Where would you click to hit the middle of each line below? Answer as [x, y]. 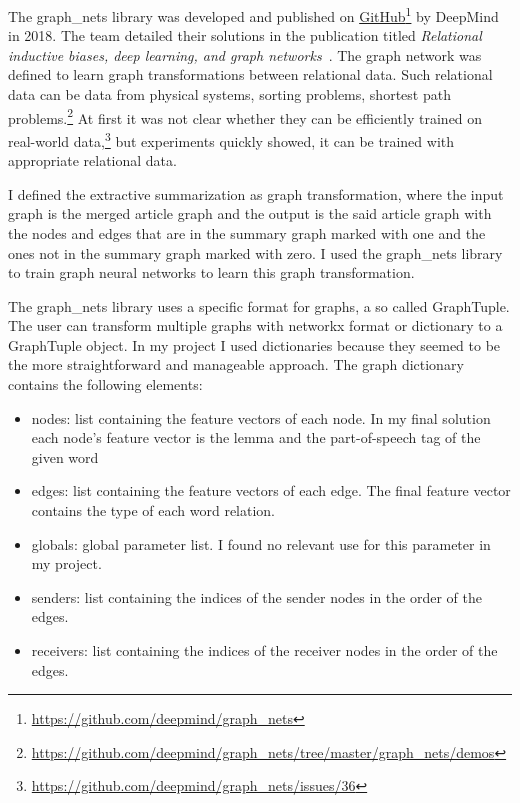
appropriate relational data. [92, 160]
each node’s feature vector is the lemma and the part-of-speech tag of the [256, 437]
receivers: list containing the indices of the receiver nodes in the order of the [264, 650]
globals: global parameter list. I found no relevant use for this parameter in [261, 543]
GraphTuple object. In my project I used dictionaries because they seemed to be [254, 344]
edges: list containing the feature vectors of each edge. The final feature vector [271, 490]
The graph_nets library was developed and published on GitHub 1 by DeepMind [253, 14]
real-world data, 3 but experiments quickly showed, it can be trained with [231, 139]
